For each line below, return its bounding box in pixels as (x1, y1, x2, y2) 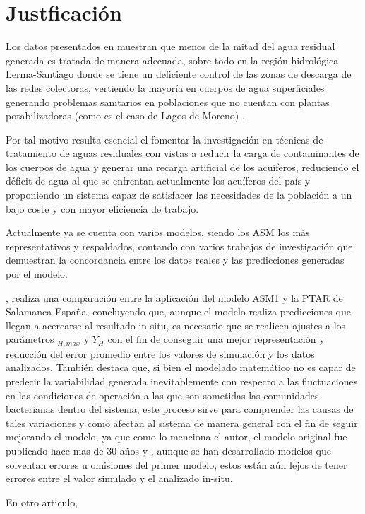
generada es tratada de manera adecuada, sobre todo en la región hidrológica (6, 52, 339, 67)
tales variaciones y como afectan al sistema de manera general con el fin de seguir (6, 415, 358, 430)
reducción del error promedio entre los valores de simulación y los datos (6, 346, 315, 361)
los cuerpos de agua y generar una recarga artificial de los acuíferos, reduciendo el (6, 159, 359, 174)
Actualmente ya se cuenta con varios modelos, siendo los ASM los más (6, 225, 310, 240)
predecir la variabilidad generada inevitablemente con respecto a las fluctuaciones (6, 374, 358, 389)
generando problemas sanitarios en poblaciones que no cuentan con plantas (6, 94, 330, 109)
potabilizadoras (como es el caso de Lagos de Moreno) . (6, 108, 245, 123)
